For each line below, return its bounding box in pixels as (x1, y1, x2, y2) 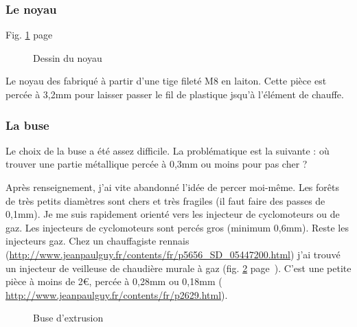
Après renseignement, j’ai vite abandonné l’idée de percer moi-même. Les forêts (5, 180, 339, 194)
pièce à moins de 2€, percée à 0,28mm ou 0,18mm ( (5, 274, 222, 289)
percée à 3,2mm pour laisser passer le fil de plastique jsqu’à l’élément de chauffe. (5, 87, 344, 101)
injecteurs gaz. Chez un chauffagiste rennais (5, 234, 189, 248)
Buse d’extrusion (33, 311, 104, 325)
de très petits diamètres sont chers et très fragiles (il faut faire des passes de (5, 193, 325, 207)
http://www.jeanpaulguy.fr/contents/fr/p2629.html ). (5, 287, 228, 302)
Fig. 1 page (5, 27, 53, 42)
